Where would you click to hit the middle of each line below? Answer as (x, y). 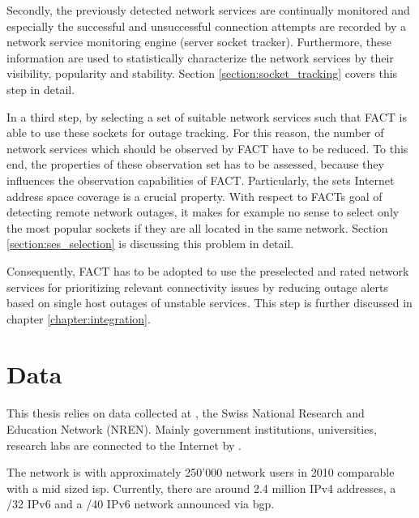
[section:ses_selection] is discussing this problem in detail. (150, 244)
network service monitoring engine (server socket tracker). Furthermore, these (199, 42)
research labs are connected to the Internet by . (124, 445)
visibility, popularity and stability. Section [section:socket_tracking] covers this (202, 73)
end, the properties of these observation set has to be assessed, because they (195, 164)
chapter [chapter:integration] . (79, 318)
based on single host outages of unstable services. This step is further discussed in (209, 303)
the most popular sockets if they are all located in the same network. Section (197, 227)
